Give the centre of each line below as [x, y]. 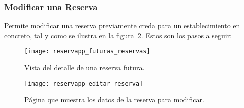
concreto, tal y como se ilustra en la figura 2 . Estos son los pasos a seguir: [118, 35]
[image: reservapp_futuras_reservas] [87, 52]
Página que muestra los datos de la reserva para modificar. [114, 100]
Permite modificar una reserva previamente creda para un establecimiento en [122, 26]
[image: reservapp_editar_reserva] [84, 84]
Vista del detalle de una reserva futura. [84, 68]
